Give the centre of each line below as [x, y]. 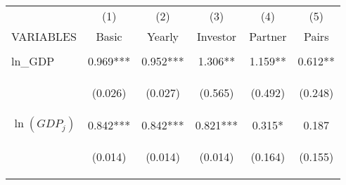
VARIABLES [44, 36]
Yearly [163, 36]
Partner [268, 36]
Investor [217, 36]
